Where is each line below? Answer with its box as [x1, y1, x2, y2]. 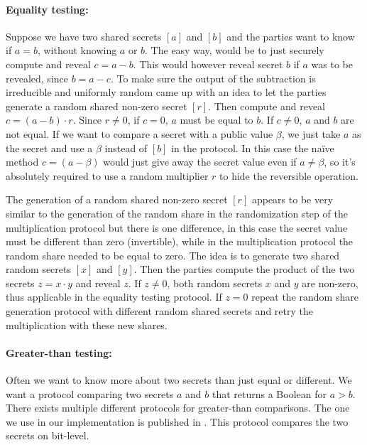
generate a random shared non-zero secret [6, 98, 187, 113]
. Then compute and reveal [208, 98, 325, 113]
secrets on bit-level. [6, 428, 89, 443]
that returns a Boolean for [212, 386, 327, 401]
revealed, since [6, 70, 68, 85]
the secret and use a [6, 140, 93, 155]
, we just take [281, 126, 341, 141]
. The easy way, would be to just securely [145, 43, 324, 58]
